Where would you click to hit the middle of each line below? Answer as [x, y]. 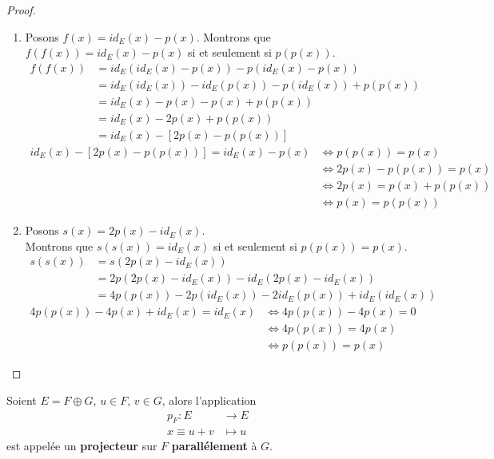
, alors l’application [209, 400]
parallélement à [214, 446]
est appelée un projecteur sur [82, 446]
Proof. [21, 10]
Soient [22, 400]
